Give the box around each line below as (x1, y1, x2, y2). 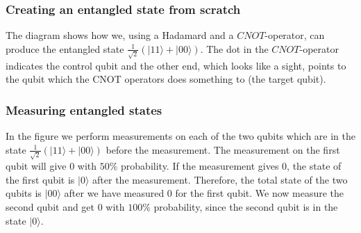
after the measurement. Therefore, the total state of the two (92, 172, 348, 186)
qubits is (6, 186, 42, 200)
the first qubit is (6, 172, 75, 186)
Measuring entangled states (6, 101, 162, 118)
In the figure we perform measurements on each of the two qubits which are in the (6, 128, 355, 143)
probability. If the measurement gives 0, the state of (121, 159, 342, 173)
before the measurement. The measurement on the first (106, 142, 340, 156)
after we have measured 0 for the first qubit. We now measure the (64, 186, 344, 200)
